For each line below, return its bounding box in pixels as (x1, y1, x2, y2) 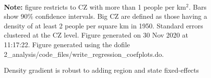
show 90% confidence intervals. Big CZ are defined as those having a (4, 11, 207, 21)
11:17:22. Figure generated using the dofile (4, 39, 130, 49)
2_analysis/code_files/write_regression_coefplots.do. (4, 49, 164, 59)
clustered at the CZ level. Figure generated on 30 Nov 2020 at (4, 30, 188, 40)
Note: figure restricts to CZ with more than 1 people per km (4, 1, 186, 12)
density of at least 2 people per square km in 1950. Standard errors (4, 20, 203, 30)
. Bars (189, 1, 207, 12)
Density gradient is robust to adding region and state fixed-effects (4, 65, 199, 75)
